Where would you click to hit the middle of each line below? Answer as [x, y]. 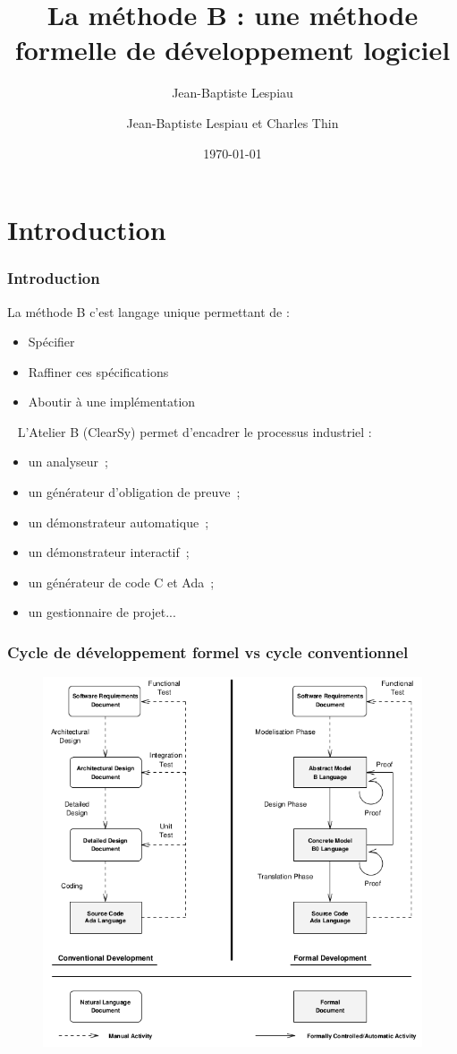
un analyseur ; [68, 462]
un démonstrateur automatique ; [118, 522]
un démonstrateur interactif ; [109, 552]
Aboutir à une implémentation [112, 402]
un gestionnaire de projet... [102, 612]
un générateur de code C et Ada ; [121, 582]
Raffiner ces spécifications [98, 371]
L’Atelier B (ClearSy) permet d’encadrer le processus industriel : [195, 431]
